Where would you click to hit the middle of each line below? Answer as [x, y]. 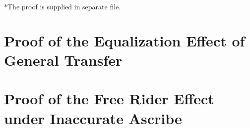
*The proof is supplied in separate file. [62, 6]
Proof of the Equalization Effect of [125, 40]
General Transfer [63, 60]
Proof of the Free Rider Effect [109, 99]
